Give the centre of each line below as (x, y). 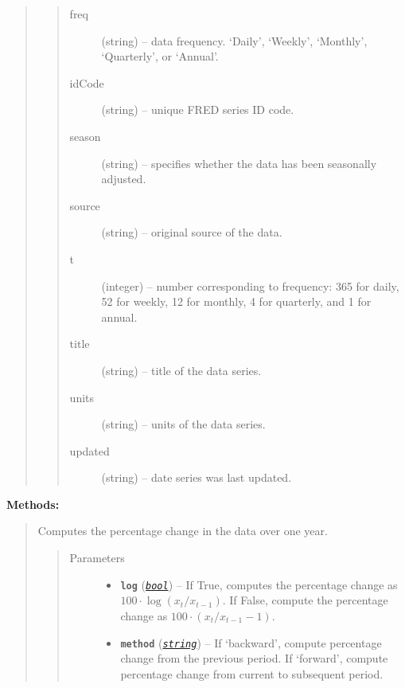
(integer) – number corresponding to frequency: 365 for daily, (250, 285)
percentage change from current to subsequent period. (252, 673)
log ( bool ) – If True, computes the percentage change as (259, 584)
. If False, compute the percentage (305, 600)
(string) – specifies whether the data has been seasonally (239, 163)
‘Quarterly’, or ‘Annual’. (160, 56)
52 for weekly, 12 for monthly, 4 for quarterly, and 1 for (236, 301)
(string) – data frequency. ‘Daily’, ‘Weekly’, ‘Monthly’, (234, 40)
